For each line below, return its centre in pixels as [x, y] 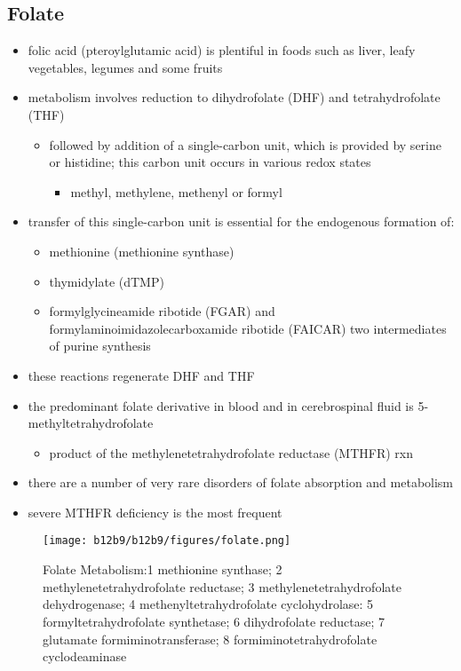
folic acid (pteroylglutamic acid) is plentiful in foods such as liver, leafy [222, 50]
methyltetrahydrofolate [91, 423]
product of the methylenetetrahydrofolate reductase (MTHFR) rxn [231, 452]
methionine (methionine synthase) [142, 251]
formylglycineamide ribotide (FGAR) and [162, 311]
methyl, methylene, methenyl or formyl [176, 191]
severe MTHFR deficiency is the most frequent [155, 512]
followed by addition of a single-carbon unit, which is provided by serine [245, 144]
